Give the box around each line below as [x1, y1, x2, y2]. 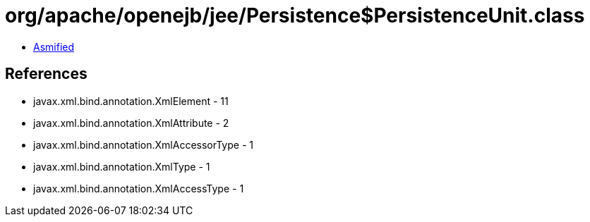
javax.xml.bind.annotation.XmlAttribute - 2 [33, 116, 229, 129]
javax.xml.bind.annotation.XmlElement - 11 [33, 94, 229, 107]
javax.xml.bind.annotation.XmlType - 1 [33, 160, 210, 173]
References [5, 65, 88, 83]
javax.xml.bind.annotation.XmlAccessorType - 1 [33, 138, 253, 151]
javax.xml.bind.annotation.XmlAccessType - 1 [33, 182, 244, 195]
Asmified [33, 40, 75, 53]
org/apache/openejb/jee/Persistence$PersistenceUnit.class [5, 4, 585, 27]
